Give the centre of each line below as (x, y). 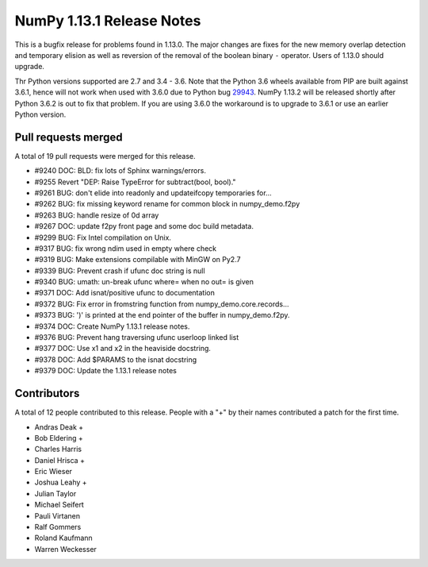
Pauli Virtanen (57, 515)
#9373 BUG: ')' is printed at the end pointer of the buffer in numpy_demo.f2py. (162, 315)
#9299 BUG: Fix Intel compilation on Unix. (103, 237)
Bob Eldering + (59, 438)
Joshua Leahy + (61, 482)
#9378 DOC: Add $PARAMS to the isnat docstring (116, 359)
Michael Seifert (59, 505)
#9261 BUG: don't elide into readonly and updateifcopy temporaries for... (153, 193)
